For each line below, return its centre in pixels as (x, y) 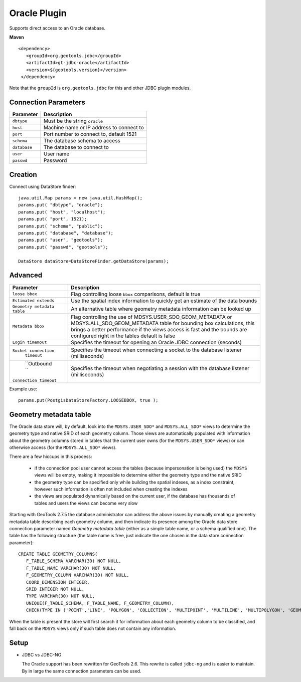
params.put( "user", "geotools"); (60, 240)
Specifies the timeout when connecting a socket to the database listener (156, 350)
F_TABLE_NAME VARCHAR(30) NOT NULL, (71, 568)
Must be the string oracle (73, 121)
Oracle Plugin (38, 13)
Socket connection (33, 351)
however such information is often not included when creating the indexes (111, 489)
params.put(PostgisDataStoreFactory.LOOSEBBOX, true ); (88, 400)
